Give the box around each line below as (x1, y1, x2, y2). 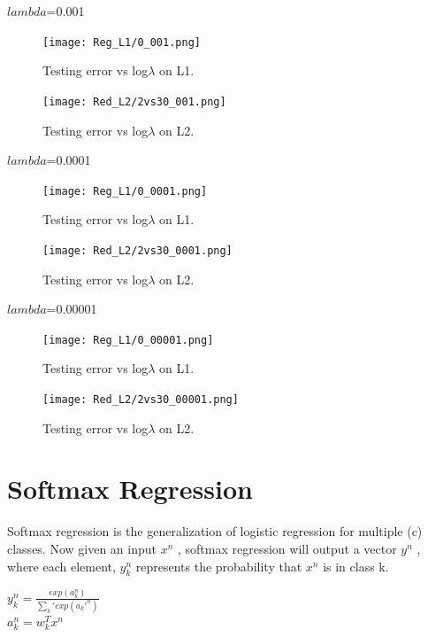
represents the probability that (135, 556, 302, 575)
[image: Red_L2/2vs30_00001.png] (42, 393, 239, 407)
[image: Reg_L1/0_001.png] (42, 35, 201, 49)
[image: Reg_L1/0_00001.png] (42, 333, 214, 346)
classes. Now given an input (7, 540, 157, 557)
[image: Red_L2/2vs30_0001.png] (42, 244, 233, 257)
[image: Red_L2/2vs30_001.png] (42, 95, 226, 108)
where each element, (7, 556, 116, 575)
